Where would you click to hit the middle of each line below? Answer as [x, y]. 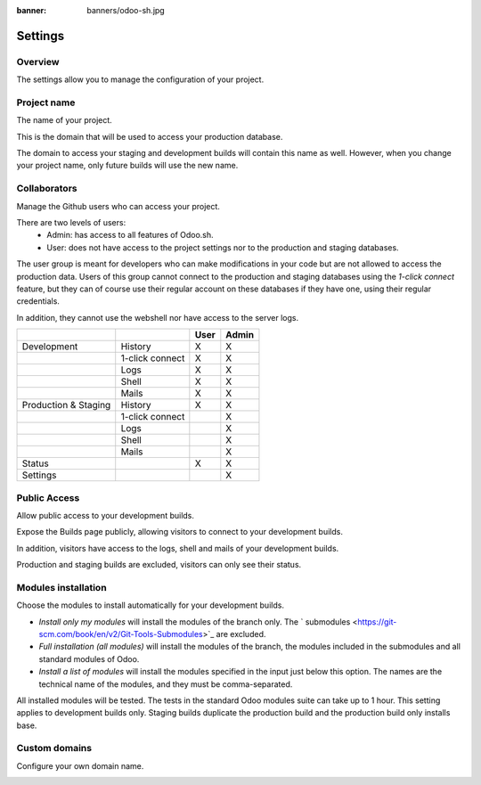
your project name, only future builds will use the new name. [127, 166]
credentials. [38, 301]
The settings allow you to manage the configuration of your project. [140, 79]
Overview [38, 61]
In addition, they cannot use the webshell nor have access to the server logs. [157, 317]
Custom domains [54, 748]
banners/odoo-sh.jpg [126, 10]
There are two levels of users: [71, 222]
